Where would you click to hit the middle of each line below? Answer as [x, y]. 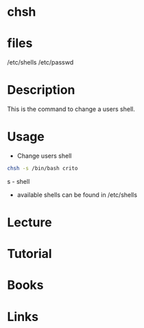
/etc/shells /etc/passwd [40, 62]
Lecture [30, 223]
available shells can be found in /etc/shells [77, 195]
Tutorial [30, 254]
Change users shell [44, 156]
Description [41, 90]
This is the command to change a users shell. [71, 109]
